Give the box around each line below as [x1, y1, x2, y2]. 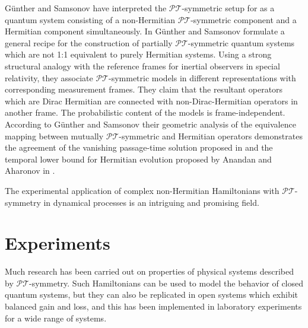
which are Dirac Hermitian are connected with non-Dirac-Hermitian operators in [5, 94, 298, 107]
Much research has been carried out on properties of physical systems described [5, 265, 294, 278]
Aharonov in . [5, 164, 55, 177]
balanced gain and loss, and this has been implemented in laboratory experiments [5, 300, 302, 312]
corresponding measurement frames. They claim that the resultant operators [5, 83, 283, 95]
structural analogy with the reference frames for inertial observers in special [5, 59, 280, 72]
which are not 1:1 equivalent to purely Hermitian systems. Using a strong [5, 48, 272, 60]
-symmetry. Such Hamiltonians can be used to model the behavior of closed [29, 276, 303, 289]
